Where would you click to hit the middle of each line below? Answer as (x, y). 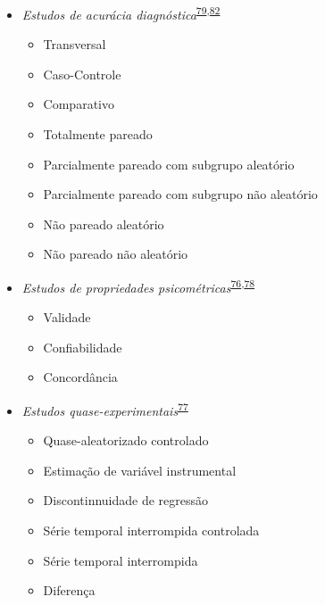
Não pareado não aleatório (116, 254)
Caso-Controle (82, 74)
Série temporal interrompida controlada (151, 530)
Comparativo (79, 104)
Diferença (69, 590)
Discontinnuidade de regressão (126, 500)
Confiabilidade (83, 347)
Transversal (75, 44)
